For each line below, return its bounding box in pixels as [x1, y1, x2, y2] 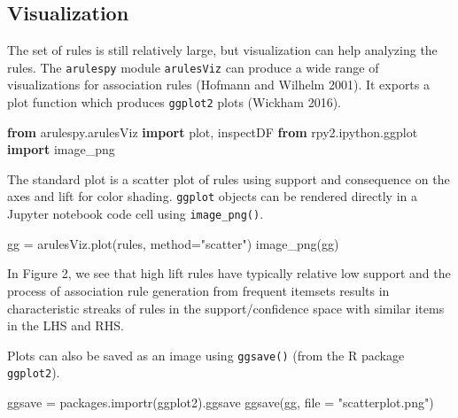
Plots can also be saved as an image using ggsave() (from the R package [7, 345, 405, 364]
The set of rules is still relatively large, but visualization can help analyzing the [7, 41, 438, 59]
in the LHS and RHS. [7, 316, 124, 335]
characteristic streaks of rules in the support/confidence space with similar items [7, 298, 445, 317]
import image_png [7, 140, 115, 159]
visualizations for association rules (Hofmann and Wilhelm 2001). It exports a [7, 75, 430, 94]
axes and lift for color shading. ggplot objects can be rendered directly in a [7, 187, 418, 205]
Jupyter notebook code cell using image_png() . [7, 205, 264, 223]
